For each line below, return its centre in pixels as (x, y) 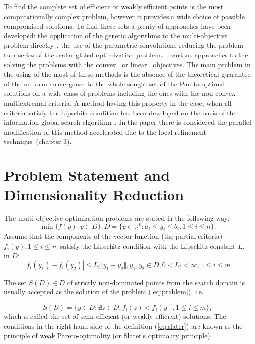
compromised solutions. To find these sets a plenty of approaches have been (117, 26)
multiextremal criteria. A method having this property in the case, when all (118, 102)
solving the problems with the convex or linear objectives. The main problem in (127, 64)
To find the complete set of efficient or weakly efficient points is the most (114, 6)
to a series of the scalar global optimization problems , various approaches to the (126, 54)
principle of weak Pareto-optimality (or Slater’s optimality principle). (108, 335)
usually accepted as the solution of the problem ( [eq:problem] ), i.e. (104, 292)
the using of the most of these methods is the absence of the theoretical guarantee (127, 74)
